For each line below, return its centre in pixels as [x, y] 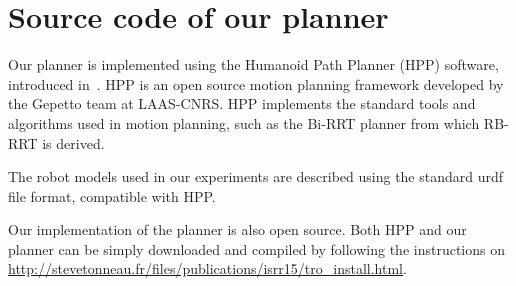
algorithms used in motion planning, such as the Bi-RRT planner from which [244, 122]
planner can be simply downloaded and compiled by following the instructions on [256, 248]
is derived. [73, 142]
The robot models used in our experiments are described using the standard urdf [256, 176]
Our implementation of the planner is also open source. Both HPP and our [237, 229]
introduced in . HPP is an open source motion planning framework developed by [256, 83]
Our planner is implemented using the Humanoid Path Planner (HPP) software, [253, 64]
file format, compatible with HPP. [112, 195]
